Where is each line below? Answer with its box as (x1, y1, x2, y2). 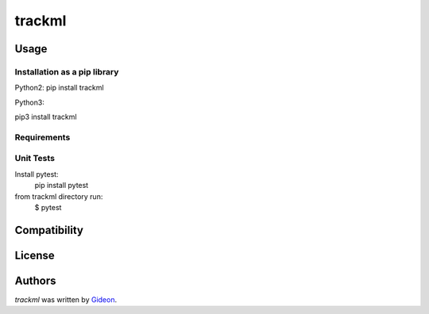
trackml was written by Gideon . (14, 294, 118, 304)
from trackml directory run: (14, 191, 103, 201)
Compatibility (14, 223, 83, 237)
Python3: (14, 98, 45, 107)
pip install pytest (34, 181, 89, 190)
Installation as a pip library (14, 66, 119, 77)
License (14, 248, 55, 262)
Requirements (14, 132, 71, 143)
